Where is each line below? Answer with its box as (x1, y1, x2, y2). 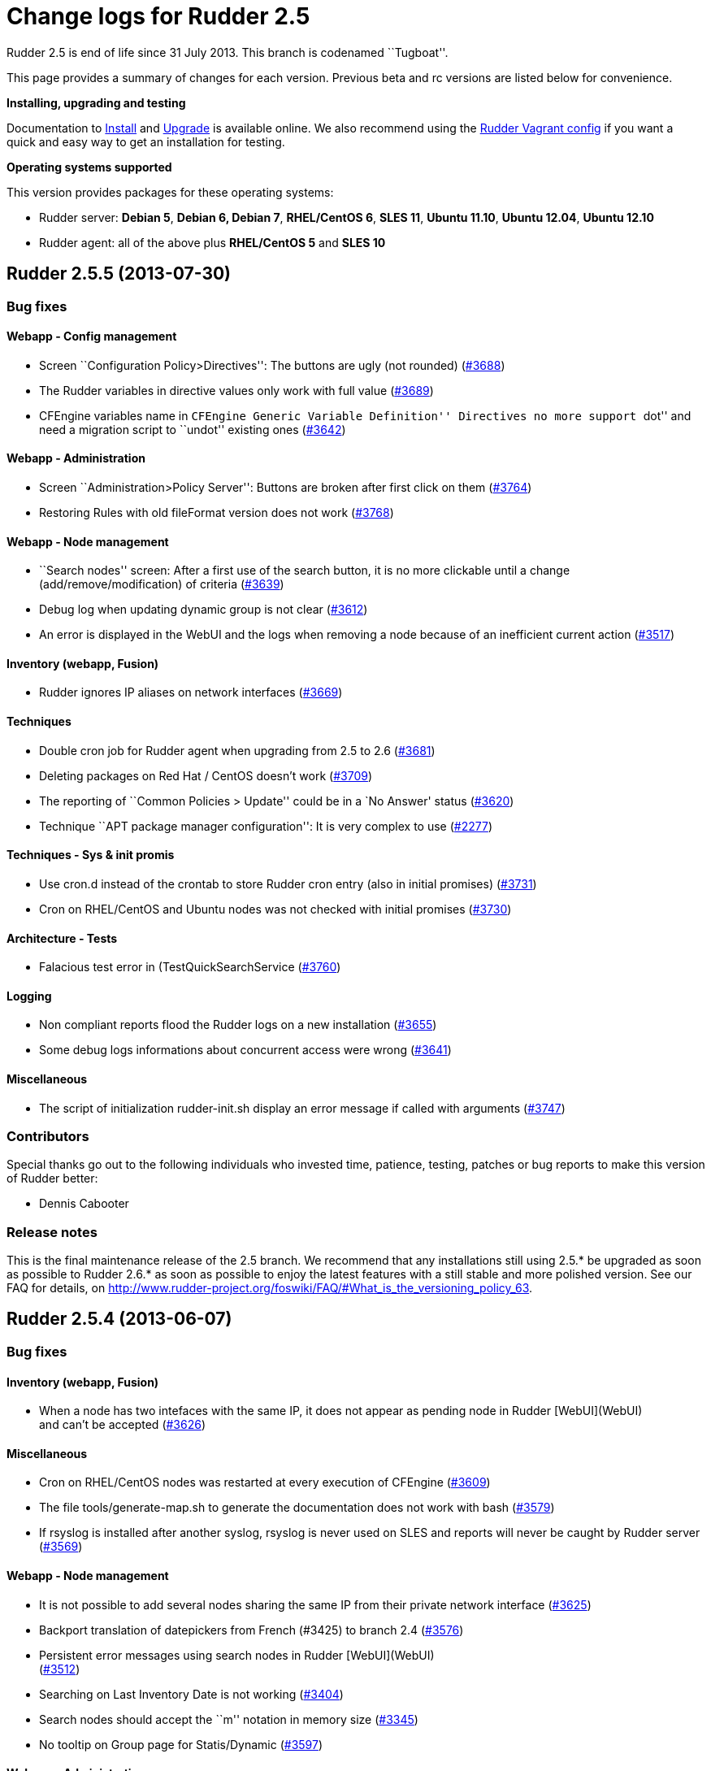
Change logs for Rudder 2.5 (7, 2, 310, 30)
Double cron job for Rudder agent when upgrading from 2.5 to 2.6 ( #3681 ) (39, 743, 436, 757)
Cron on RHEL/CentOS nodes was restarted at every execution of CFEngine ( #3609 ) (39, 1475, 491, 1490)
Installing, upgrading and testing (7, 95, 186, 110)
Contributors (7, 1127, 89, 1144)
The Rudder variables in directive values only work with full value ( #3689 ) (39, 383, 434, 397)
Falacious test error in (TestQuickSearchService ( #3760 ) (39, 960, 341, 974)
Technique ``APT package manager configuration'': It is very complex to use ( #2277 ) (39, 818, 492, 833)
